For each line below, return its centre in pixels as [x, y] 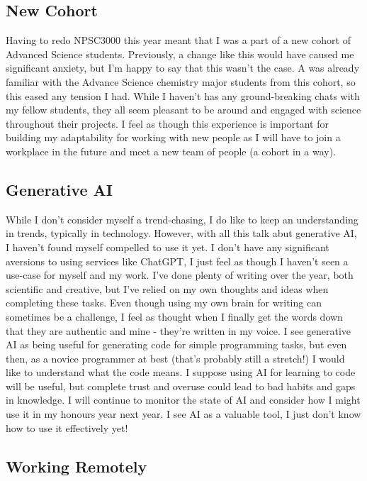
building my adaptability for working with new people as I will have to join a [173, 137]
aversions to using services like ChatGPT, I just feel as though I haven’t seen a [177, 261]
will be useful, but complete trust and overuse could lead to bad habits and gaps [181, 386]
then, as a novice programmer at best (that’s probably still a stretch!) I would [175, 358]
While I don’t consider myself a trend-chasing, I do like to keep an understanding [182, 219]
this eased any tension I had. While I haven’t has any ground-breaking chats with [183, 95]
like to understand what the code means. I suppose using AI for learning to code [181, 372]
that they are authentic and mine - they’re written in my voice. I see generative [179, 330]
